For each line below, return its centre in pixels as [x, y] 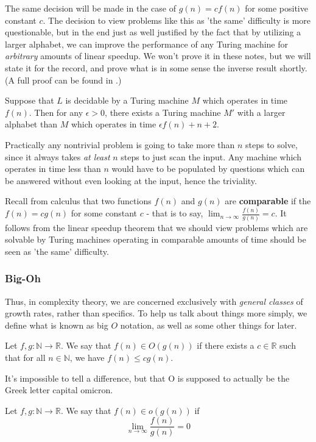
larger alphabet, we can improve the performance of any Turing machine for [147, 44]
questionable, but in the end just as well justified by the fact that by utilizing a [153, 32]
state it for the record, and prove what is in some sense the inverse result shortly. [156, 67]
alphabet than [31, 124]
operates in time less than [53, 169]
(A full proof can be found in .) [63, 80]
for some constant [104, 213]
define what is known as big [57, 325]
